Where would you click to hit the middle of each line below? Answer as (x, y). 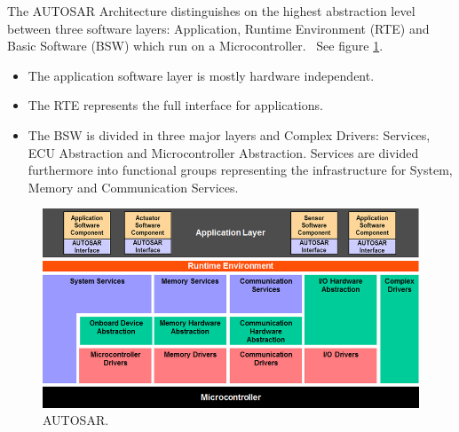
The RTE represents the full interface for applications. (175, 105)
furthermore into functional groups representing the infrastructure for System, (240, 170)
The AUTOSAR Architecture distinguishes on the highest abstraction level (211, 11)
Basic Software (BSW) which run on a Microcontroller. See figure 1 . (195, 46)
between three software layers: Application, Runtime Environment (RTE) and (218, 28)
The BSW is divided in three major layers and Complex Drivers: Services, (229, 134)
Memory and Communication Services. (133, 187)
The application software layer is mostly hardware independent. (201, 75)
